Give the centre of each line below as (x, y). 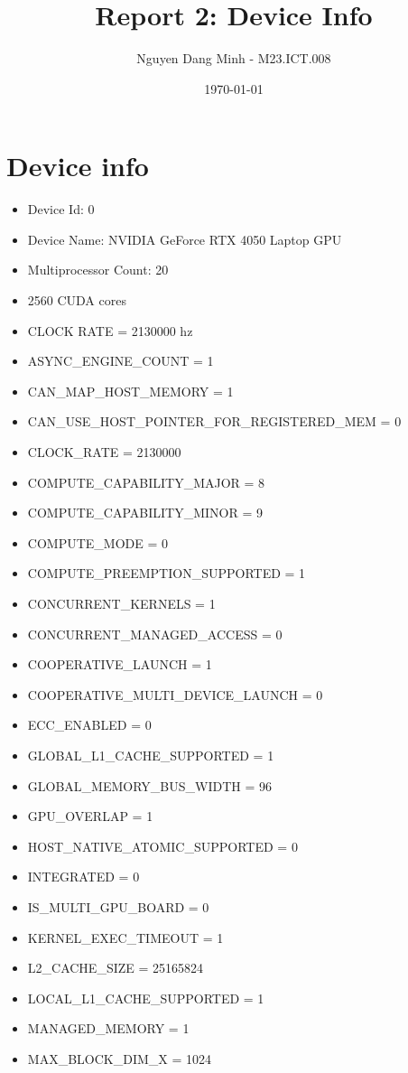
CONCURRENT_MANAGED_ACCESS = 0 (155, 634)
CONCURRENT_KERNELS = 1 (121, 603)
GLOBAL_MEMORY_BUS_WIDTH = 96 (149, 785)
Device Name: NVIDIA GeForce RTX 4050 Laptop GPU (185, 239)
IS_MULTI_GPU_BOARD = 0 (118, 906)
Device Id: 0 (61, 209)
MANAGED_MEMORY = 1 (108, 1028)
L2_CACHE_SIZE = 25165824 (116, 968)
